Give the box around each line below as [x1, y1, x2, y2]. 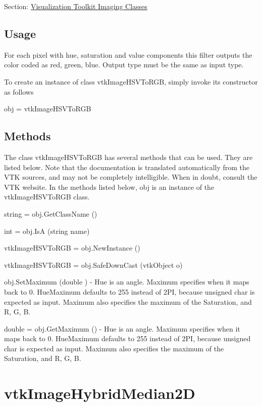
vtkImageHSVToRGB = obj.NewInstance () [4, 242, 140, 253]
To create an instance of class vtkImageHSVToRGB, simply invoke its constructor [4, 76, 258, 87]
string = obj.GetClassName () [4, 208, 97, 219]
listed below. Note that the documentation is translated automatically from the [4, 161, 250, 172]
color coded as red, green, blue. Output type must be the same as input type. [4, 59, 244, 70]
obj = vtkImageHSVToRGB [4, 103, 91, 114]
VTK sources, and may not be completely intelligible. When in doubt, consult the [4, 172, 257, 182]
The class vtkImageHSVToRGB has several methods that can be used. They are [4, 151, 253, 162]
